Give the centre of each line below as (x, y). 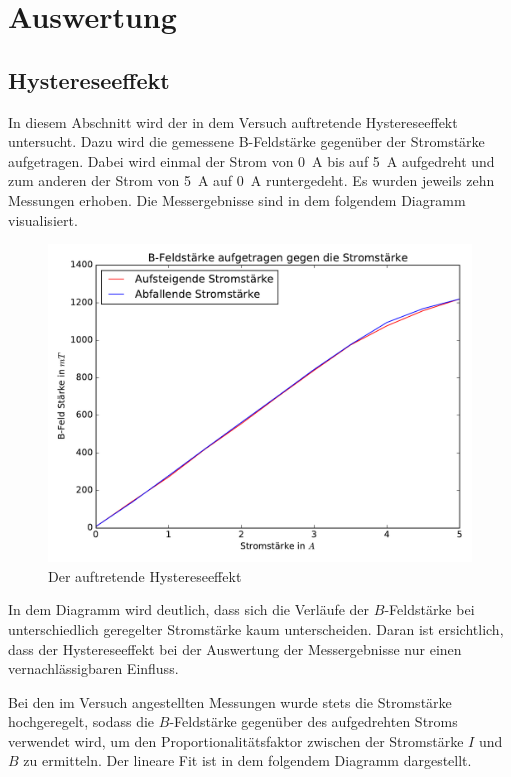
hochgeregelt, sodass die (81, 721)
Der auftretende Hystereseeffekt (145, 575)
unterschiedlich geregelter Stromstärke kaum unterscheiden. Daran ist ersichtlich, (256, 628)
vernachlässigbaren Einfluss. (93, 668)
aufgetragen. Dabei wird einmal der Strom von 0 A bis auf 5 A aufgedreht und (251, 160)
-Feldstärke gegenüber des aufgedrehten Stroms (313, 721)
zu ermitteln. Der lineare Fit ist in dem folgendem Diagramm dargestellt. (247, 760)
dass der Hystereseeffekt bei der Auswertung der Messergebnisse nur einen (235, 648)
